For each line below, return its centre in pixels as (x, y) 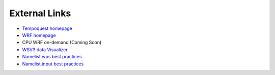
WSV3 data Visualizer (45, 49)
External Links (40, 13)
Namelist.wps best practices (52, 57)
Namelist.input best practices (53, 64)
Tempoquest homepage (47, 28)
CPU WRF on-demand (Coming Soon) (62, 43)
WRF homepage (39, 35)
